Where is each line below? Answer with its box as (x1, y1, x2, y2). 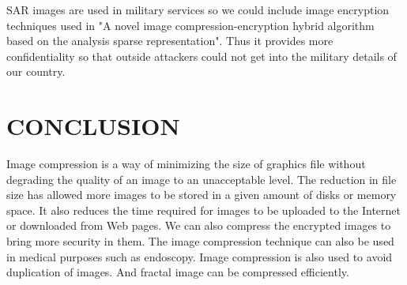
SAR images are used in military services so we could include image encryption (6, 2, 390, 17)
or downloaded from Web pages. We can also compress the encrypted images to (6, 217, 391, 234)
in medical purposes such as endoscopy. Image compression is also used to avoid (6, 248, 393, 264)
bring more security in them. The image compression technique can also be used (6, 233, 394, 249)
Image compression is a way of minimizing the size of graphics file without (6, 156, 366, 172)
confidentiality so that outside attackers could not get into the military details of (6, 47, 397, 64)
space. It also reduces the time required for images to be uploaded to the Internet (6, 201, 401, 218)
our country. (6, 63, 66, 80)
